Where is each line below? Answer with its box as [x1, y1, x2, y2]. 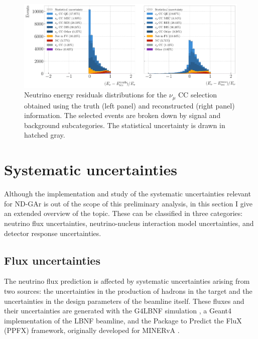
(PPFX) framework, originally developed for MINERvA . [4, 325, 180, 335]
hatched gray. [24, 130, 65, 140]
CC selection [178, 89, 217, 100]
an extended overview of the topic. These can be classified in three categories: [4, 208, 243, 218]
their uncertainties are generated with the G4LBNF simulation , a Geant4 [4, 305, 231, 316]
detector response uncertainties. [4, 228, 101, 238]
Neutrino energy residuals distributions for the [24, 89, 167, 100]
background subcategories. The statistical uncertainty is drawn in [24, 120, 225, 130]
